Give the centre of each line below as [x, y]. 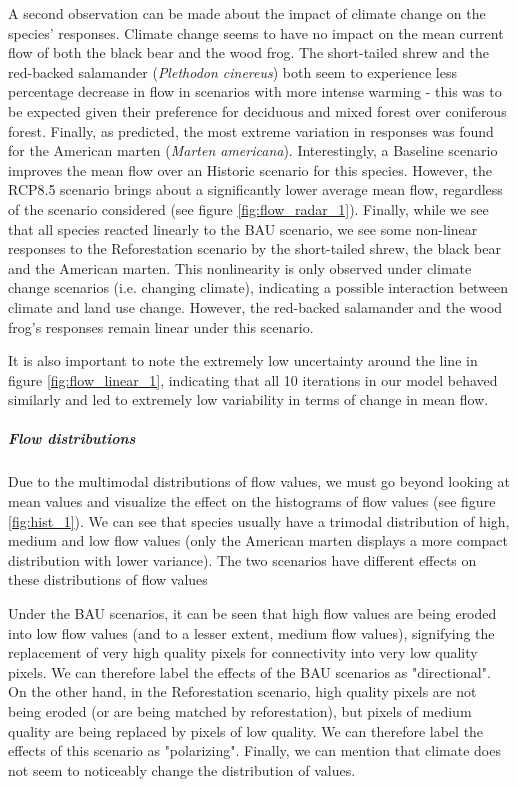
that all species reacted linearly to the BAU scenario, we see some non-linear [243, 228]
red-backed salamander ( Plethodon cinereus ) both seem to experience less [232, 71]
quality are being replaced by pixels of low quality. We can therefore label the [246, 730]
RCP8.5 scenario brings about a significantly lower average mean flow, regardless [255, 189]
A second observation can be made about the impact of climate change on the [247, 13]
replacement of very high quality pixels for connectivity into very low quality [243, 652]
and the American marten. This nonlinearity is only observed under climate [240, 267]
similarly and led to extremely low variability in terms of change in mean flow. [248, 399]
